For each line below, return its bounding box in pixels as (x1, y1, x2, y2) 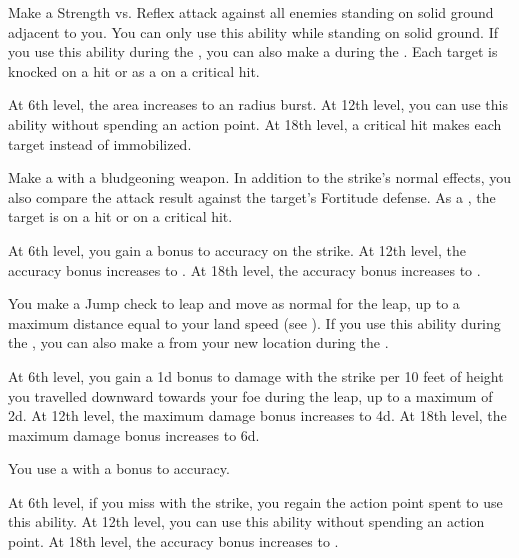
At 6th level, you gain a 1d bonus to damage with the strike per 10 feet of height (8, 365, 504, 386)
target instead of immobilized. (8, 133, 192, 154)
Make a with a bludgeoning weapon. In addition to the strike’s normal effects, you (8, 167, 512, 188)
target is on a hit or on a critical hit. (8, 206, 233, 227)
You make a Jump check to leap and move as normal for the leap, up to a (8, 293, 460, 314)
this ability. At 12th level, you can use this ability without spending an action (8, 511, 485, 532)
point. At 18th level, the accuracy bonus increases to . (8, 531, 339, 552)
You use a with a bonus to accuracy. (8, 458, 230, 479)
